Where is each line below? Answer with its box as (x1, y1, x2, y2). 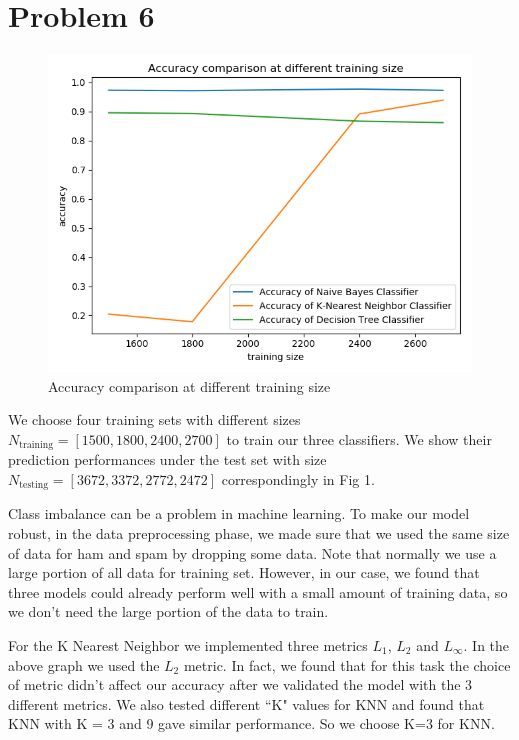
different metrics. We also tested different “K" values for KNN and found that (8, 693, 485, 714)
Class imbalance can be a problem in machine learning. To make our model (8, 503, 470, 524)
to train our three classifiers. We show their (226, 428, 492, 449)
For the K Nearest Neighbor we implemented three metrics (8, 634, 368, 655)
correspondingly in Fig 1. (221, 468, 375, 489)
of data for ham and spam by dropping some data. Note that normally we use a (8, 542, 497, 563)
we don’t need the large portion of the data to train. (8, 601, 329, 622)
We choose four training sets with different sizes (8, 409, 301, 430)
